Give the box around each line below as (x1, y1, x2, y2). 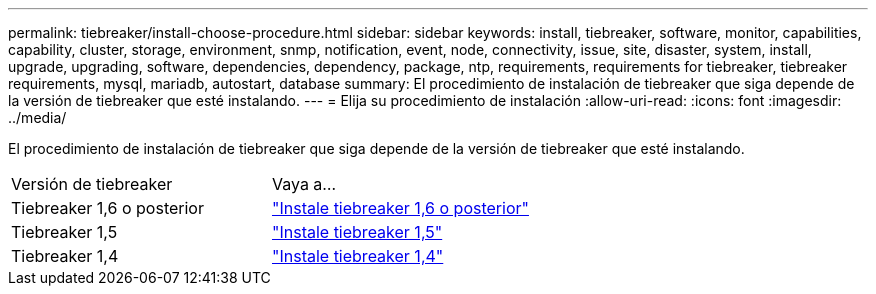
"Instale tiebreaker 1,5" (271, 222, 443, 242)
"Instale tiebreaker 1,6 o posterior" (271, 198, 529, 218)
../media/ (8, 109, 67, 126)
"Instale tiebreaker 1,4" (271, 246, 444, 266)
